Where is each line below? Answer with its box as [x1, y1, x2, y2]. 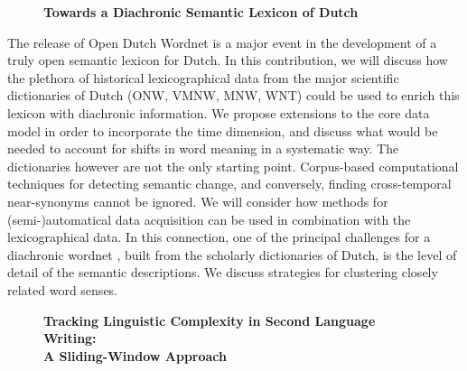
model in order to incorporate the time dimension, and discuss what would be [7, 121, 438, 140]
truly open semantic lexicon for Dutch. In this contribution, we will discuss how [7, 51, 448, 70]
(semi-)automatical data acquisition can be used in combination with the [7, 209, 411, 228]
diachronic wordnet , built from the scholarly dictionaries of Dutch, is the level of [7, 245, 457, 264]
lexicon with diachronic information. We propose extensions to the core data [7, 103, 430, 122]
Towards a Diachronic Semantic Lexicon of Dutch [43, 3, 359, 21]
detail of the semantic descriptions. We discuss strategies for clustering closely [7, 263, 438, 282]
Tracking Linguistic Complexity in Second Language [43, 311, 376, 329]
